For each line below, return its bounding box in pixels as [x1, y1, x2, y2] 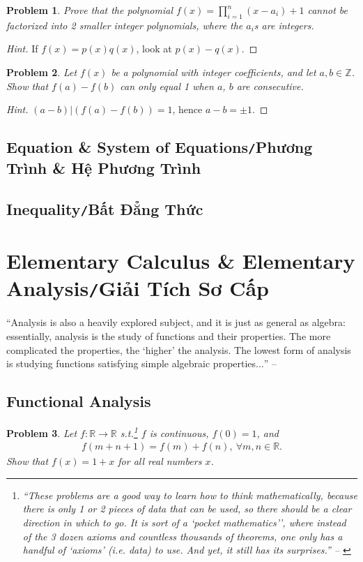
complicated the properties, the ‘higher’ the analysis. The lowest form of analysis [6, 342, 351, 357]
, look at [136, 41, 172, 56]
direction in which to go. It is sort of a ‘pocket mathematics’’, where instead [22, 515, 346, 529]
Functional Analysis [6, 390, 151, 412]
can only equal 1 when [120, 78, 214, 93]
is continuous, [149, 425, 209, 440]
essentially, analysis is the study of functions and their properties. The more [6, 328, 331, 343]
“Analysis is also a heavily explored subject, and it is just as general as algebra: [6, 315, 346, 330]
